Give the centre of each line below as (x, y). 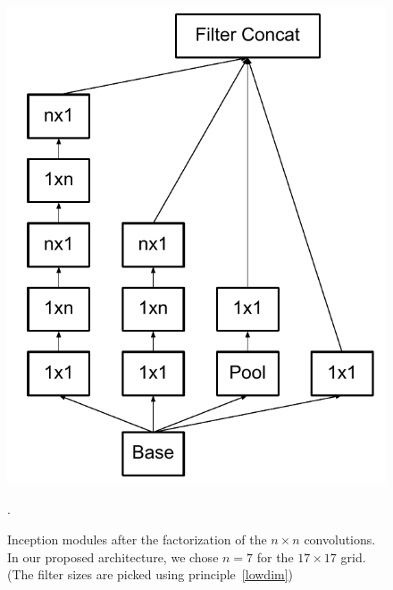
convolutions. (340, 539)
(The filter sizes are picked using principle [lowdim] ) (151, 574)
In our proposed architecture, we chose (113, 556)
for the (275, 556)
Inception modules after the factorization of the (137, 539)
